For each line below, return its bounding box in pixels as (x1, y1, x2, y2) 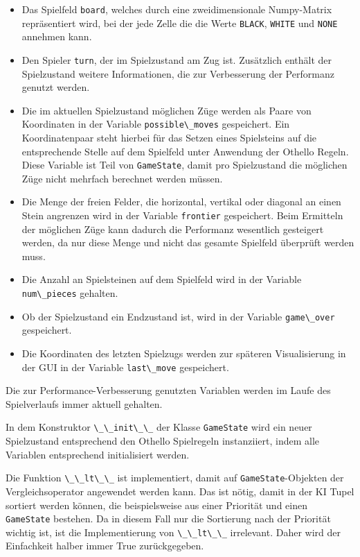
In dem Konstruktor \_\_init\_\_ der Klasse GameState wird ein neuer (6, 420, 312, 434)
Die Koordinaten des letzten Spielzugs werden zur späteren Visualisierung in (21, 345, 346, 360)
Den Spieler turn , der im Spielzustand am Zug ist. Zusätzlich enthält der (21, 52, 332, 67)
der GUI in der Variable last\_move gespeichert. (21, 359, 229, 374)
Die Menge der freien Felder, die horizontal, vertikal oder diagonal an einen (21, 194, 341, 209)
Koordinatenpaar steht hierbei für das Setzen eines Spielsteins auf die (21, 130, 317, 144)
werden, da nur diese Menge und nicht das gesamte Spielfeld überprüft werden (21, 235, 354, 250)
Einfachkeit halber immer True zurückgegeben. (6, 538, 204, 553)
